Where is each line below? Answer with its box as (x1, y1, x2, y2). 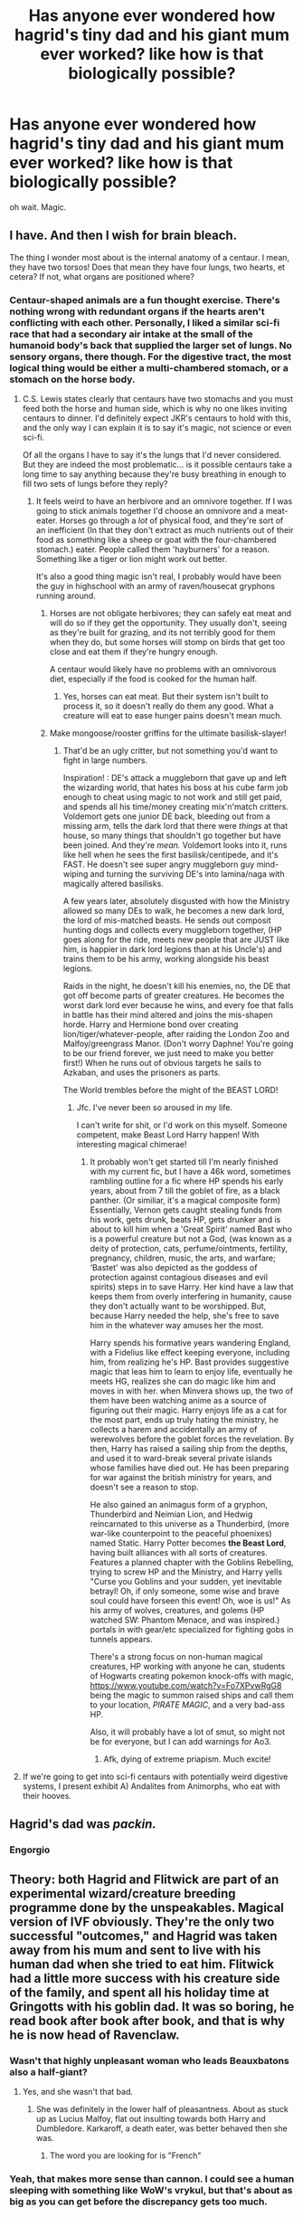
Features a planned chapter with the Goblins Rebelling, (90, 1557, 294, 1568)
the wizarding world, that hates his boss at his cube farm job (62, 782, 289, 793)
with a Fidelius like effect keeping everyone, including (90, 1347, 290, 1358)
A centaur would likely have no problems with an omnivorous (49, 664, 277, 675)
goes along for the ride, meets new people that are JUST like (62, 934, 289, 946)
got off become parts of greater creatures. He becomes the (62, 990, 285, 1001)
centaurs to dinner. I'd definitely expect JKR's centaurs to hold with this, (22, 413, 291, 423)
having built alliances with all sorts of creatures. (90, 1547, 269, 1558)
